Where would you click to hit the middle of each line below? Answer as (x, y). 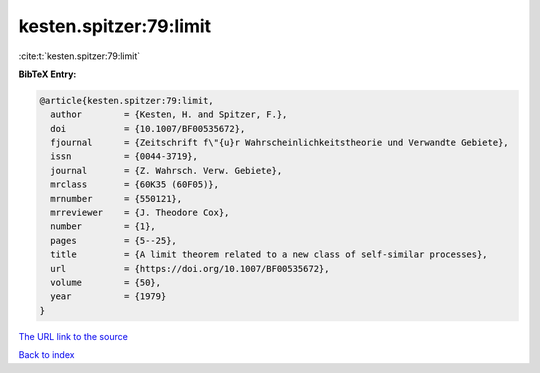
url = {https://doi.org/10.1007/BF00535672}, (190, 268)
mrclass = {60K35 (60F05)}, (135, 184)
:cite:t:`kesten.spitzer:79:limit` (79, 56)
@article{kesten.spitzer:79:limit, (126, 100)
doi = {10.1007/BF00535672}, (148, 128)
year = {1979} (108, 296)
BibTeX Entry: (47, 74)
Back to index (46, 355)
